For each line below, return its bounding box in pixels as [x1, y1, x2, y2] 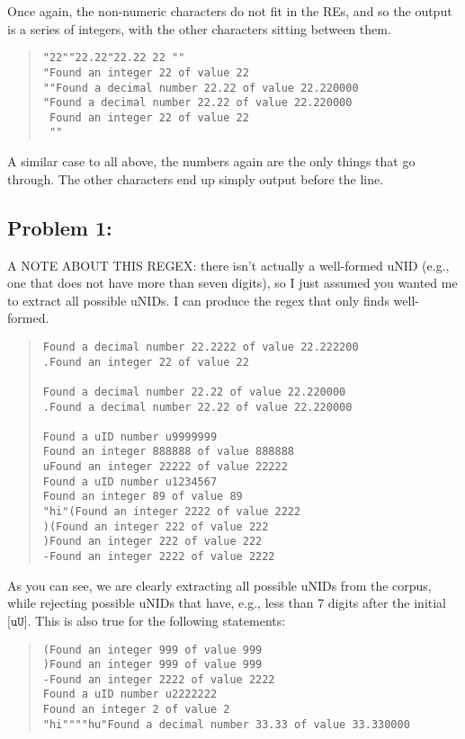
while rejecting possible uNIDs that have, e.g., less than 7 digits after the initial [7, 593, 447, 612]
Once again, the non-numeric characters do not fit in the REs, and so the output [7, 2, 452, 20]
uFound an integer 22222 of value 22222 [42, 460, 288, 474]
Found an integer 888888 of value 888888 [42, 445, 294, 459]
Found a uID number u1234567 [42, 475, 218, 488]
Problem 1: [7, 213, 112, 241]
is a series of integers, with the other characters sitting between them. [7, 19, 391, 38]
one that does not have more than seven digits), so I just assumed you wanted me [7, 273, 458, 292]
